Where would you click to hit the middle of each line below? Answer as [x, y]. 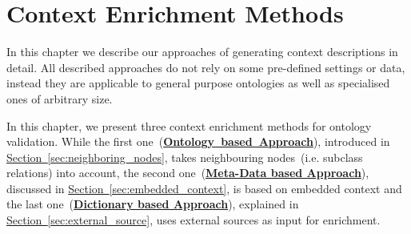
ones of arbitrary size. [60, 98]
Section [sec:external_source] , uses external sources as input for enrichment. [194, 220]
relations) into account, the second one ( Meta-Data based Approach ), [188, 173]
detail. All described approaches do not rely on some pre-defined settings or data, [206, 67]
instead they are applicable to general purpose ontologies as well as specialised [198, 83]
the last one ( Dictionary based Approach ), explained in [153, 204]
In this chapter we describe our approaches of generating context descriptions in [202, 52]
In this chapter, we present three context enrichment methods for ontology [189, 125]
